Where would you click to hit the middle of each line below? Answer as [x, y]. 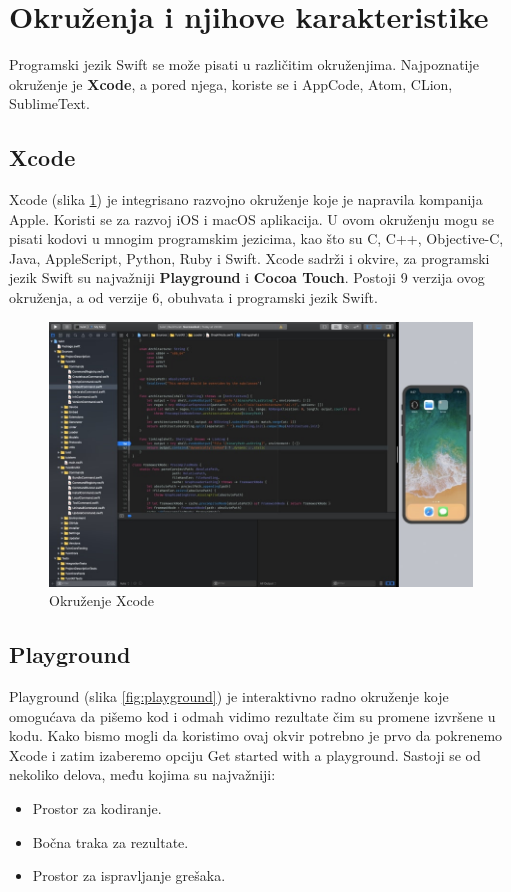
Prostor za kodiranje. [97, 808]
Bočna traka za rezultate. [110, 841]
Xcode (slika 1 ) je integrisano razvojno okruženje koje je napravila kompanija [246, 199]
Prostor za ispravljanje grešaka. [129, 875]
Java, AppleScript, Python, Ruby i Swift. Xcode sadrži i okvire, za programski [249, 257]
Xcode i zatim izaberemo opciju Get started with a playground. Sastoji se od [245, 754]
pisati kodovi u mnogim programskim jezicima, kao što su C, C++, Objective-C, [256, 238]
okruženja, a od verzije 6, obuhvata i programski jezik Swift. [193, 297]
